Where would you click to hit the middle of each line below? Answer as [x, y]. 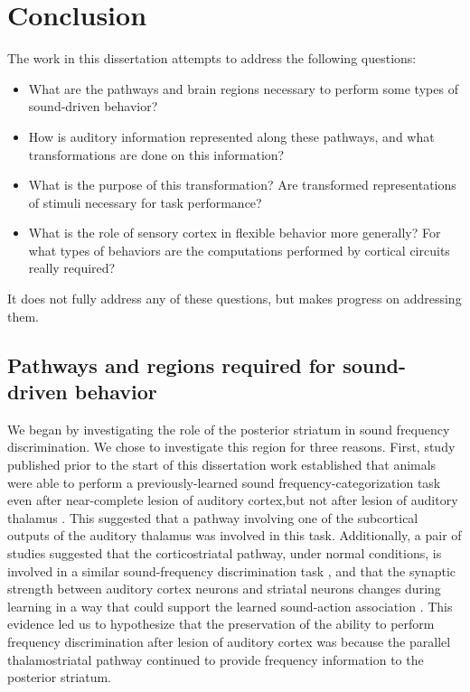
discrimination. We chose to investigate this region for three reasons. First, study [231, 447]
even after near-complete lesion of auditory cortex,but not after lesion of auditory [233, 500]
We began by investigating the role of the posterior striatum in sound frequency [229, 429]
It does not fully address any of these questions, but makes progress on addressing [235, 299]
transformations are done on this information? [156, 154]
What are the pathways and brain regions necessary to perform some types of [243, 88]
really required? [72, 268]
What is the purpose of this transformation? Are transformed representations [242, 185]
